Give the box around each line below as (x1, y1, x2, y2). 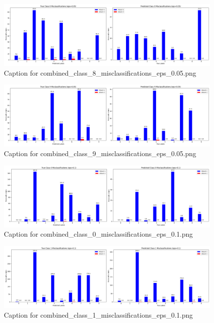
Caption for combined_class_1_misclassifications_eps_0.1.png (4, 309, 193, 320)
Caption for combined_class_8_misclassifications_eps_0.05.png (4, 67, 196, 78)
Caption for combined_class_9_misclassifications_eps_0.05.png (4, 148, 196, 158)
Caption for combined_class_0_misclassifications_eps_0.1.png (4, 229, 193, 239)
